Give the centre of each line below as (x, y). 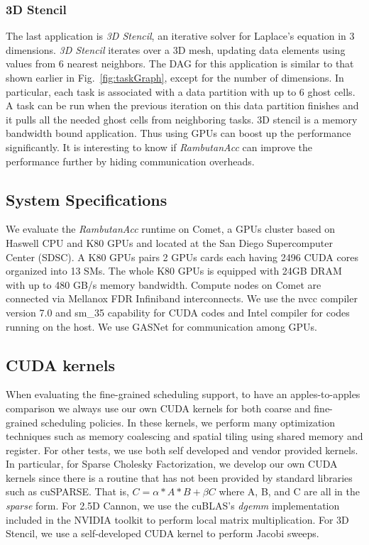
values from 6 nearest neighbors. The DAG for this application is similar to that (180, 64)
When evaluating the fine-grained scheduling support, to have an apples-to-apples (183, 394)
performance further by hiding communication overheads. (130, 161)
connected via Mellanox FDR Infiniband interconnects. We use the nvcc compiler (182, 298)
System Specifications (87, 199)
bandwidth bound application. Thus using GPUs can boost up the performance (178, 133)
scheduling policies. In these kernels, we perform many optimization (188, 422)
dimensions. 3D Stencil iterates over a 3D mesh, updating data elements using (176, 49)
